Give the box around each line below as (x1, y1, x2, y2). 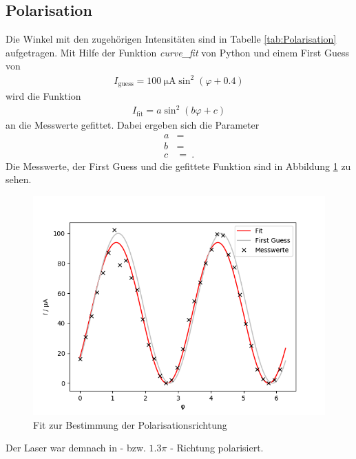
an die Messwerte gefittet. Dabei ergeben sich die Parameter (6, 118, 260, 132)
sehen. (6, 172, 32, 186)
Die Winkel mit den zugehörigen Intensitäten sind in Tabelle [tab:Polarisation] (6, 32, 337, 46)
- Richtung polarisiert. (170, 440, 264, 455)
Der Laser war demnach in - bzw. (6, 440, 146, 455)
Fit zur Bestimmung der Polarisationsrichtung (33, 417, 227, 431)
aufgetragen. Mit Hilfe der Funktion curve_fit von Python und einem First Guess (6, 45, 349, 59)
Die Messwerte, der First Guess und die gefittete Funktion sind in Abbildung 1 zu (6, 158, 351, 173)
